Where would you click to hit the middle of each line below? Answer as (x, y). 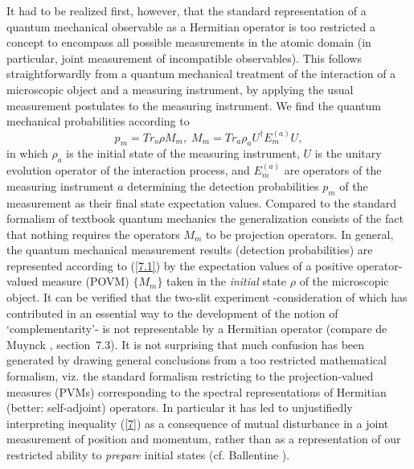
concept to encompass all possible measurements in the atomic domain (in (189, 42)
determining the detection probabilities (223, 185)
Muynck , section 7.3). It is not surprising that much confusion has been (186, 344)
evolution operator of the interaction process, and (128, 170)
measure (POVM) (85, 281)
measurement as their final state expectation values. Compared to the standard (202, 202)
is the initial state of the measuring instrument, (183, 153)
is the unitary (348, 153)
